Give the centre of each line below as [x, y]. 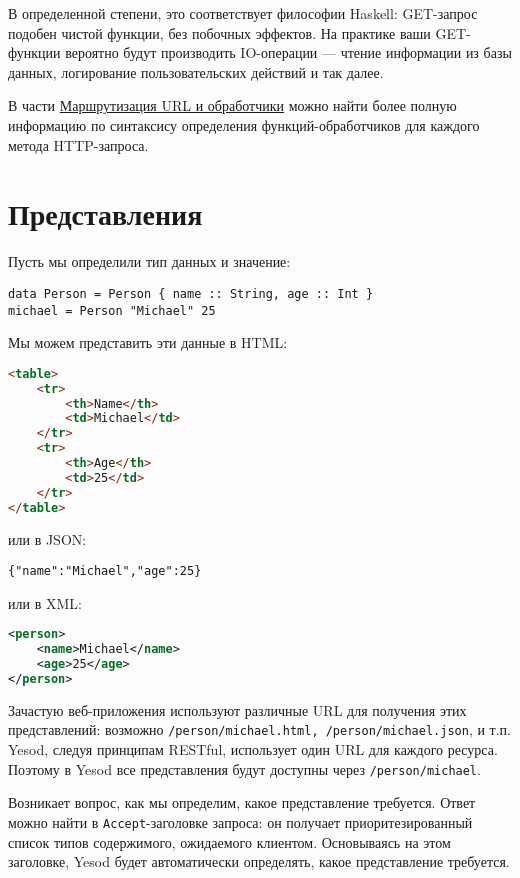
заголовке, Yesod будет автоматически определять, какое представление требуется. [259, 861]
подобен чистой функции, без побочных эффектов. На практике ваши [219, 32]
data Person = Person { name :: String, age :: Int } [191, 293]
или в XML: [45, 602]
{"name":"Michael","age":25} [105, 571]
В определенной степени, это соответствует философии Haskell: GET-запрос [243, 13]
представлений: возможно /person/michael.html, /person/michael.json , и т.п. [259, 729]
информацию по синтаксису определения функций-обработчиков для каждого [244, 124]
